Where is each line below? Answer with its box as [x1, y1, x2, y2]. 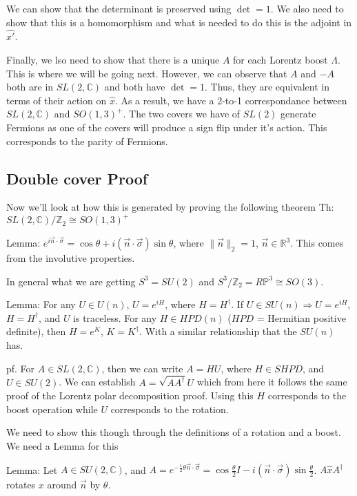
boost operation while [6, 401, 98, 416]
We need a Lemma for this [6, 438, 119, 452]
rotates [6, 477, 36, 492]
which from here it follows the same [196, 374, 347, 389]
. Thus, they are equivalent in [205, 79, 330, 94]
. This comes [290, 236, 344, 250]
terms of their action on [6, 93, 107, 107]
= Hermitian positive [256, 310, 346, 325]
